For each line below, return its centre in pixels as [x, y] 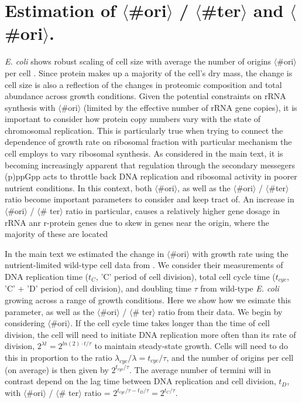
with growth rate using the [240, 253]
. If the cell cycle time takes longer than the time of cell [170, 323]
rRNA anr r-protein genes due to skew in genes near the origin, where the [137, 222]
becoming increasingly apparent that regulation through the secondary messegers [150, 165]
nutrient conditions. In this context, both [78, 187]
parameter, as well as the [50, 311]
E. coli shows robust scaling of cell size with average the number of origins [138, 61]
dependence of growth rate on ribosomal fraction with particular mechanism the [148, 142]
